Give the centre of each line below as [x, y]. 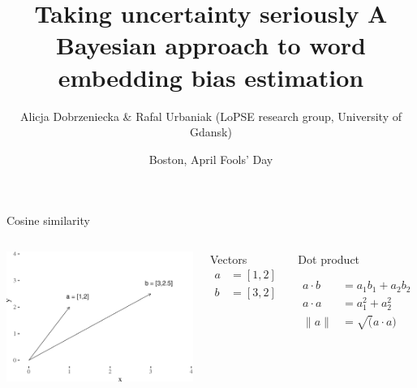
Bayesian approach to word [211, 45]
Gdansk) [211, 132]
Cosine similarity [48, 220]
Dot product [329, 259]
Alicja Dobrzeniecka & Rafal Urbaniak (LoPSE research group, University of [211, 116]
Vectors [229, 259]
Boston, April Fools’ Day [211, 159]
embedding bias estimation [211, 77]
